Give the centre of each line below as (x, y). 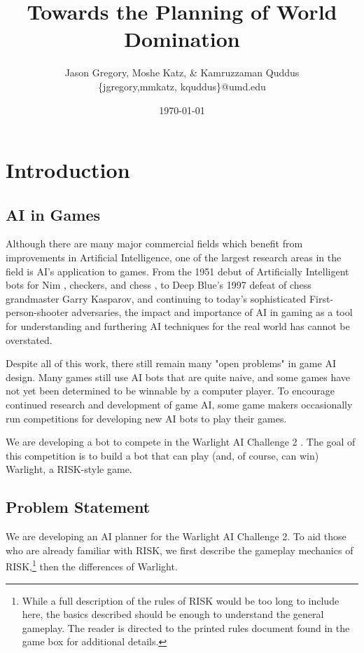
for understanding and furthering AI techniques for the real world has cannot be (178, 326)
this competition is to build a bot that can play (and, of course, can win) (162, 455)
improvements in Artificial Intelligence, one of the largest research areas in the (174, 257)
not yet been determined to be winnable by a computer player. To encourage (170, 391)
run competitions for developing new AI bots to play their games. (146, 418)
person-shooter (37, 312)
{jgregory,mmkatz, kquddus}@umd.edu (182, 86)
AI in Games (53, 214)
